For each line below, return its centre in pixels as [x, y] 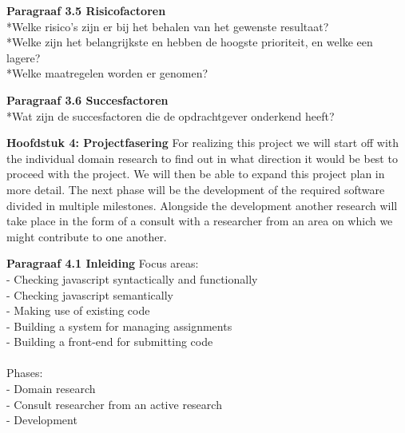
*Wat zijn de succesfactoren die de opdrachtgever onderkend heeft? [171, 115]
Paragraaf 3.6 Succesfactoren [87, 99]
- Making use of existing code [78, 310]
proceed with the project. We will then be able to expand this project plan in [196, 174]
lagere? [24, 57]
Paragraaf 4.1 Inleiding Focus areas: [103, 263]
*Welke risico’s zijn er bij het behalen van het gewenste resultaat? [168, 26]
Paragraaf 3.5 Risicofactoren [86, 10]
